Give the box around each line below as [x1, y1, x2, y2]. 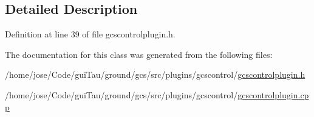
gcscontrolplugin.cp [237, 88, 309, 101]
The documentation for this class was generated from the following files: [5, 48, 273, 60]
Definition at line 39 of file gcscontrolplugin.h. [5, 28, 176, 40]
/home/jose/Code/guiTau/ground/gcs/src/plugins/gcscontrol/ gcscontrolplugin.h [5, 68, 305, 81]
